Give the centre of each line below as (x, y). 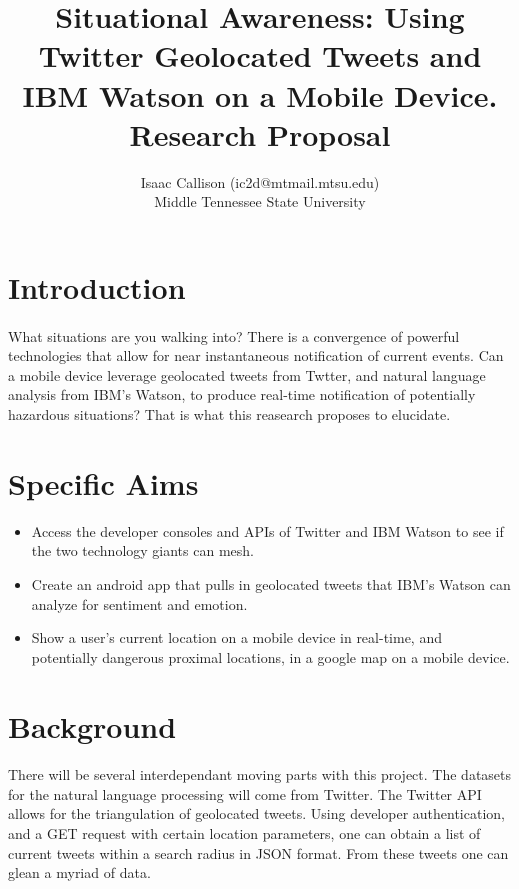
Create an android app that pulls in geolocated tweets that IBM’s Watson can (271, 583)
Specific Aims (103, 482)
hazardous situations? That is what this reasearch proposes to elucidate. (229, 414)
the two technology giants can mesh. (142, 550)
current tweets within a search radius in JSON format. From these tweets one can (258, 852)
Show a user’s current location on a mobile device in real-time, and (236, 637)
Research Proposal (260, 133)
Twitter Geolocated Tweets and (260, 55)
